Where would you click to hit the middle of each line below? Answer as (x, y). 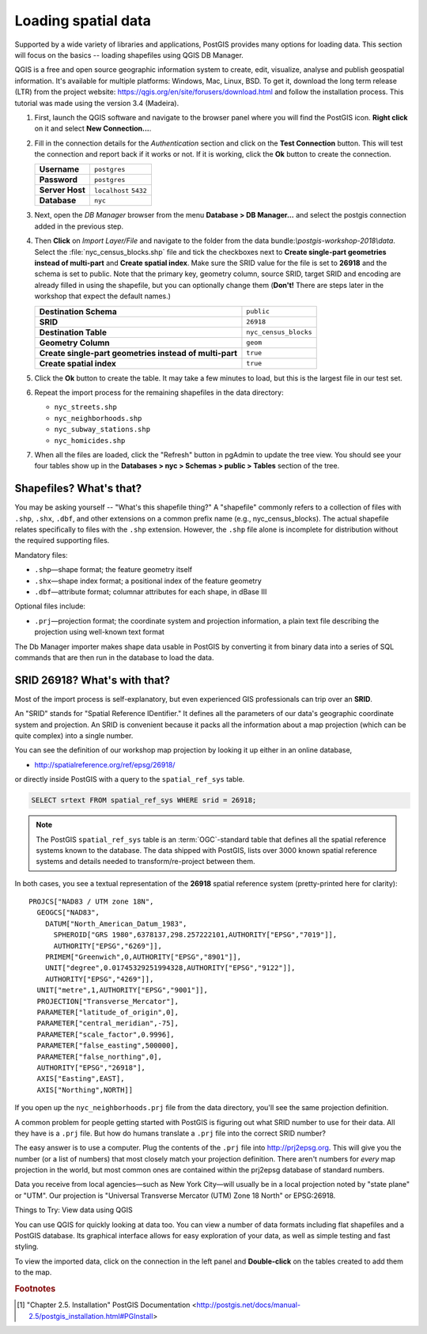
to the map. (33, 1272)
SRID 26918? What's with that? (92, 680)
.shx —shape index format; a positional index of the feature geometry (148, 581)
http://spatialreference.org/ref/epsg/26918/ (105, 764)
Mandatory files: (41, 555)
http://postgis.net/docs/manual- (248, 1305)
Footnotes (35, 1288)
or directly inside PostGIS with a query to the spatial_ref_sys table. (130, 779)
